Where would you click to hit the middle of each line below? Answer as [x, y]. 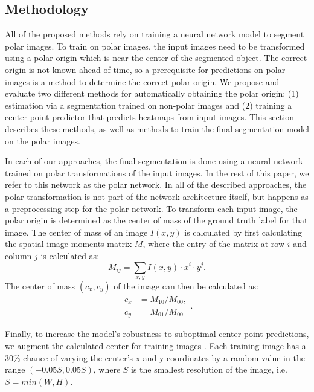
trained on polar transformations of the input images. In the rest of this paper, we [157, 172]
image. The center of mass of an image [76, 232]
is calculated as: [70, 255]
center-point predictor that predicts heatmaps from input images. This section [149, 117]
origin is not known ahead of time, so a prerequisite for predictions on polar [145, 69]
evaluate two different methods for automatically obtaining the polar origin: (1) [152, 93]
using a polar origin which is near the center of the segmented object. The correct [156, 58]
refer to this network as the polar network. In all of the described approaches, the [156, 185]
